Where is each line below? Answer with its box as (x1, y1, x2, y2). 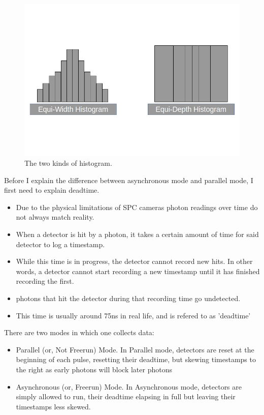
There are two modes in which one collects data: (4, 327, 154, 338)
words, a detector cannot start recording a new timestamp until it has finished (16, 265, 260, 276)
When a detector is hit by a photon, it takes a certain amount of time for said (16, 229, 259, 240)
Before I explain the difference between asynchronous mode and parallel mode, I (4, 174, 253, 185)
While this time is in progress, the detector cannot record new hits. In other (16, 256, 253, 266)
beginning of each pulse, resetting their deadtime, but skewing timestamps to (16, 354, 256, 365)
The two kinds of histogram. (24, 158, 112, 168)
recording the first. (16, 276, 74, 286)
